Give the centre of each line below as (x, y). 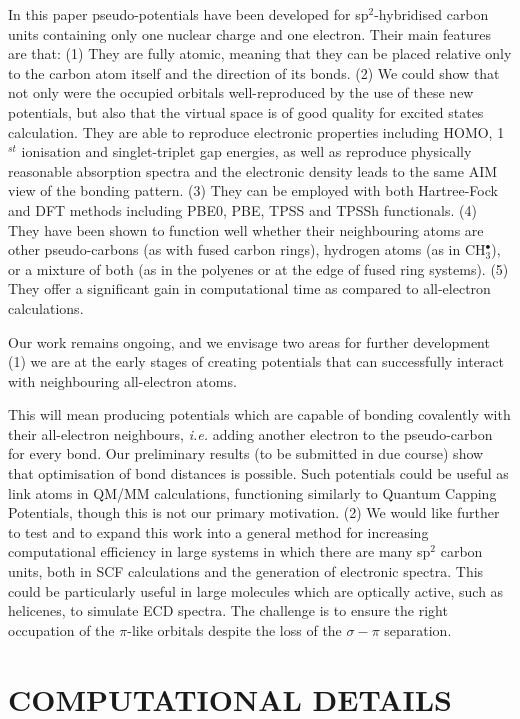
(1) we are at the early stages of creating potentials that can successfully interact (256, 361)
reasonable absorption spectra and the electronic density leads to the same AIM (253, 170)
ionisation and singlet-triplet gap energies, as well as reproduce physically (246, 151)
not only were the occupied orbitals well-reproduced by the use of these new (241, 92)
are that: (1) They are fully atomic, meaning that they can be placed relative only (260, 53)
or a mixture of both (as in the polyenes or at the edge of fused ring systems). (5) (258, 268)
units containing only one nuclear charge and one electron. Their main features (249, 33)
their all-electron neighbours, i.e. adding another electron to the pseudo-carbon (250, 433)
